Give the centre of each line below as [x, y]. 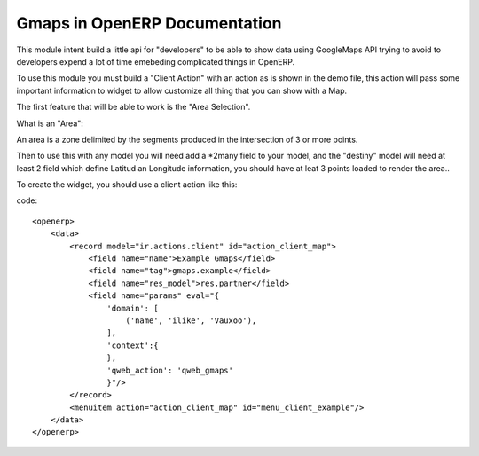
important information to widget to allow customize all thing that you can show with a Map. [182, 90]
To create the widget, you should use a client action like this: [127, 185]
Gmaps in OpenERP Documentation [149, 23]
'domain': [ [133, 308]
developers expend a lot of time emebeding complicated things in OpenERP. [156, 61]
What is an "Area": [50, 123]
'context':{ [133, 345]
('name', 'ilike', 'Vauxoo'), [191, 320]
